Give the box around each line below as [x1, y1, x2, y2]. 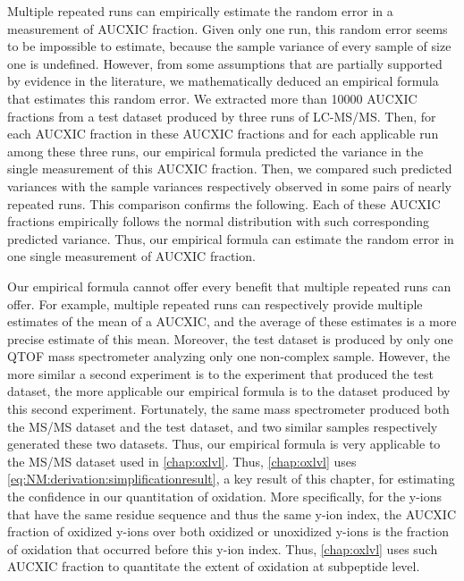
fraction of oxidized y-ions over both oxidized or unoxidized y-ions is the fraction [7, 522, 449, 541]
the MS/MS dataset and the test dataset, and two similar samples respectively [7, 417, 438, 435]
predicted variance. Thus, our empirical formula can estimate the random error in [7, 229, 454, 248]
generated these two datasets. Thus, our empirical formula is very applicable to [7, 434, 441, 453]
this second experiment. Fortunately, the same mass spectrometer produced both [7, 400, 450, 418]
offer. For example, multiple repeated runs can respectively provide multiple [7, 294, 423, 313]
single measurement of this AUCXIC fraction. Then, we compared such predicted [7, 159, 452, 178]
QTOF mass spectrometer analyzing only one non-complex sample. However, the [7, 347, 451, 366]
